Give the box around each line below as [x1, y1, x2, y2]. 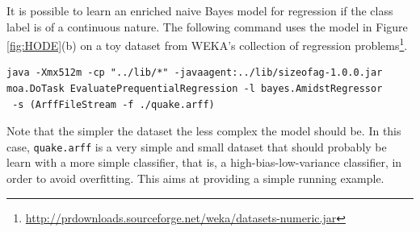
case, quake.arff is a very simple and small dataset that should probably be [6, 138, 387, 155]
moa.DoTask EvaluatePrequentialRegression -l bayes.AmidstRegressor [6, 83, 383, 95]
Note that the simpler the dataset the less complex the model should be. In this [6, 122, 401, 139]
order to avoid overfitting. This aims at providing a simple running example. [6, 170, 384, 187]
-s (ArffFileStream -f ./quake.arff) [12, 98, 215, 110]
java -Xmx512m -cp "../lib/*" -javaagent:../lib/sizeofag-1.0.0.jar [6, 67, 383, 79]
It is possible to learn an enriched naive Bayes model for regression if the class [6, 2, 393, 19]
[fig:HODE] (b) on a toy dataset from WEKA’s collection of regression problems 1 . [6, 35, 408, 53]
